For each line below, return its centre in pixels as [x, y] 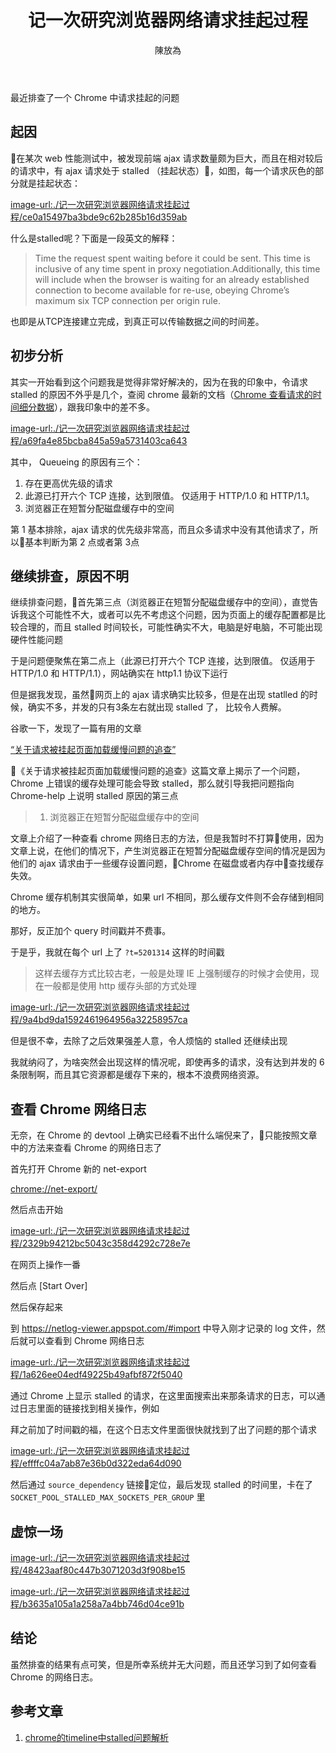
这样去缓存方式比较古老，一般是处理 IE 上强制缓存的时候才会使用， [172, 973]
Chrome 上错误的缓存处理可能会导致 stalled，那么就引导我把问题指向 [152, 783]
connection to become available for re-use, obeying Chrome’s [162, 290]
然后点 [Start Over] [49, 1286]
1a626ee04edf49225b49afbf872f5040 [102, 1375]
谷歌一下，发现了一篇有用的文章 [76, 728]
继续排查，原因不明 [69, 576]
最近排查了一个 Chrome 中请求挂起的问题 [95, 97]
